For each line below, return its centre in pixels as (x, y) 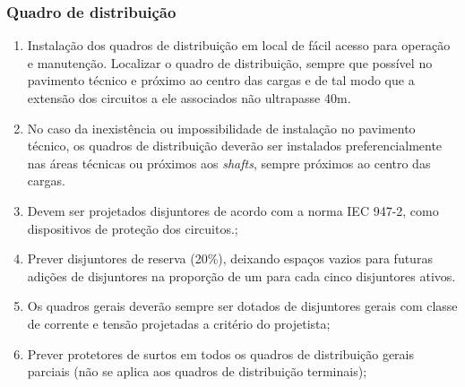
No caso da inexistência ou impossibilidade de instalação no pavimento (221, 128)
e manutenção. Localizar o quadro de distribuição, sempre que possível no (230, 62)
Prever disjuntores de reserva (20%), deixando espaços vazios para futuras (230, 258)
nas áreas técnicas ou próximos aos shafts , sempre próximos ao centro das (229, 163)
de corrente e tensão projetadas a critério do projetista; (179, 323)
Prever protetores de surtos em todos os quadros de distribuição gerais (221, 353)
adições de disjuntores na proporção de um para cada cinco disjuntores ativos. (241, 275)
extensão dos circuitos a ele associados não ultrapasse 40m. (189, 98)
